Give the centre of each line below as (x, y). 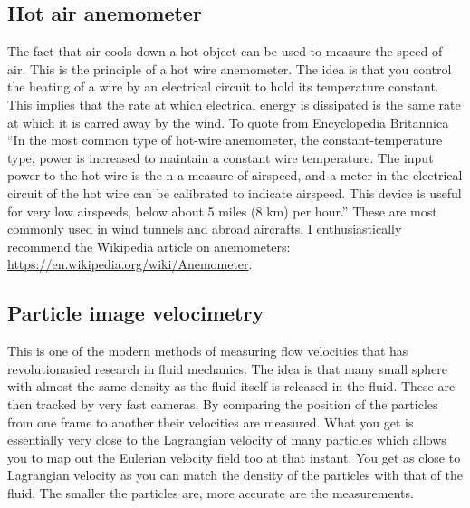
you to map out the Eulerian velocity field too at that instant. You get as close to (234, 457)
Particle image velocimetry (136, 313)
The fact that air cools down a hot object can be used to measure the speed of (225, 51)
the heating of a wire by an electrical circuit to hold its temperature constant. (223, 86)
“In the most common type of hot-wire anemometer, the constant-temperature (225, 140)
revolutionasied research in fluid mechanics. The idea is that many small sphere (227, 368)
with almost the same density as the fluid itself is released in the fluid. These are (231, 386)
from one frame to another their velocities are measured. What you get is (211, 422)
